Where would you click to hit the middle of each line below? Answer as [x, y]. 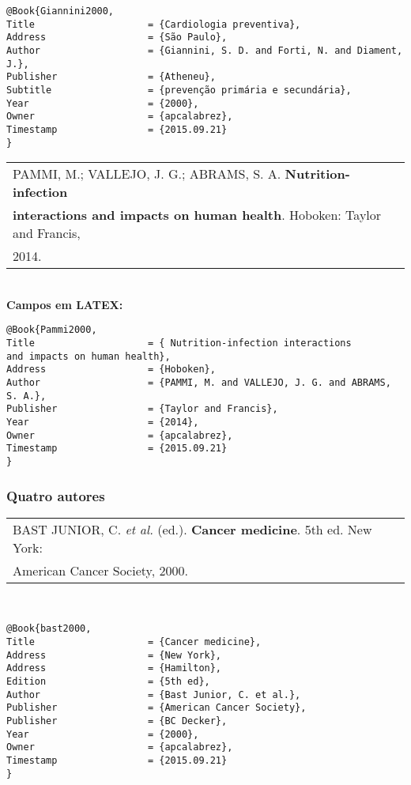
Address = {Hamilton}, [114, 668]
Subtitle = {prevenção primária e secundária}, [179, 90]
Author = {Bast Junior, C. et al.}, [154, 694]
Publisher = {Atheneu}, [111, 77]
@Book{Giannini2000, [60, 11]
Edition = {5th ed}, [108, 682]
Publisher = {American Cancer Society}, [156, 708]
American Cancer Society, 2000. [100, 570]
